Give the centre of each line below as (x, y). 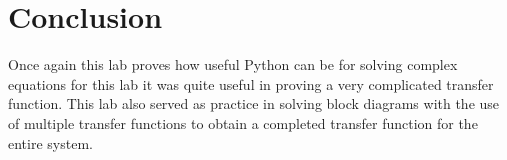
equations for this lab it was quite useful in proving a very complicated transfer (251, 83)
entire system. (50, 142)
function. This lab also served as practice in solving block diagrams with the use (254, 103)
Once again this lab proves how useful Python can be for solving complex (233, 64)
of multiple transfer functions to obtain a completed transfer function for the (243, 122)
